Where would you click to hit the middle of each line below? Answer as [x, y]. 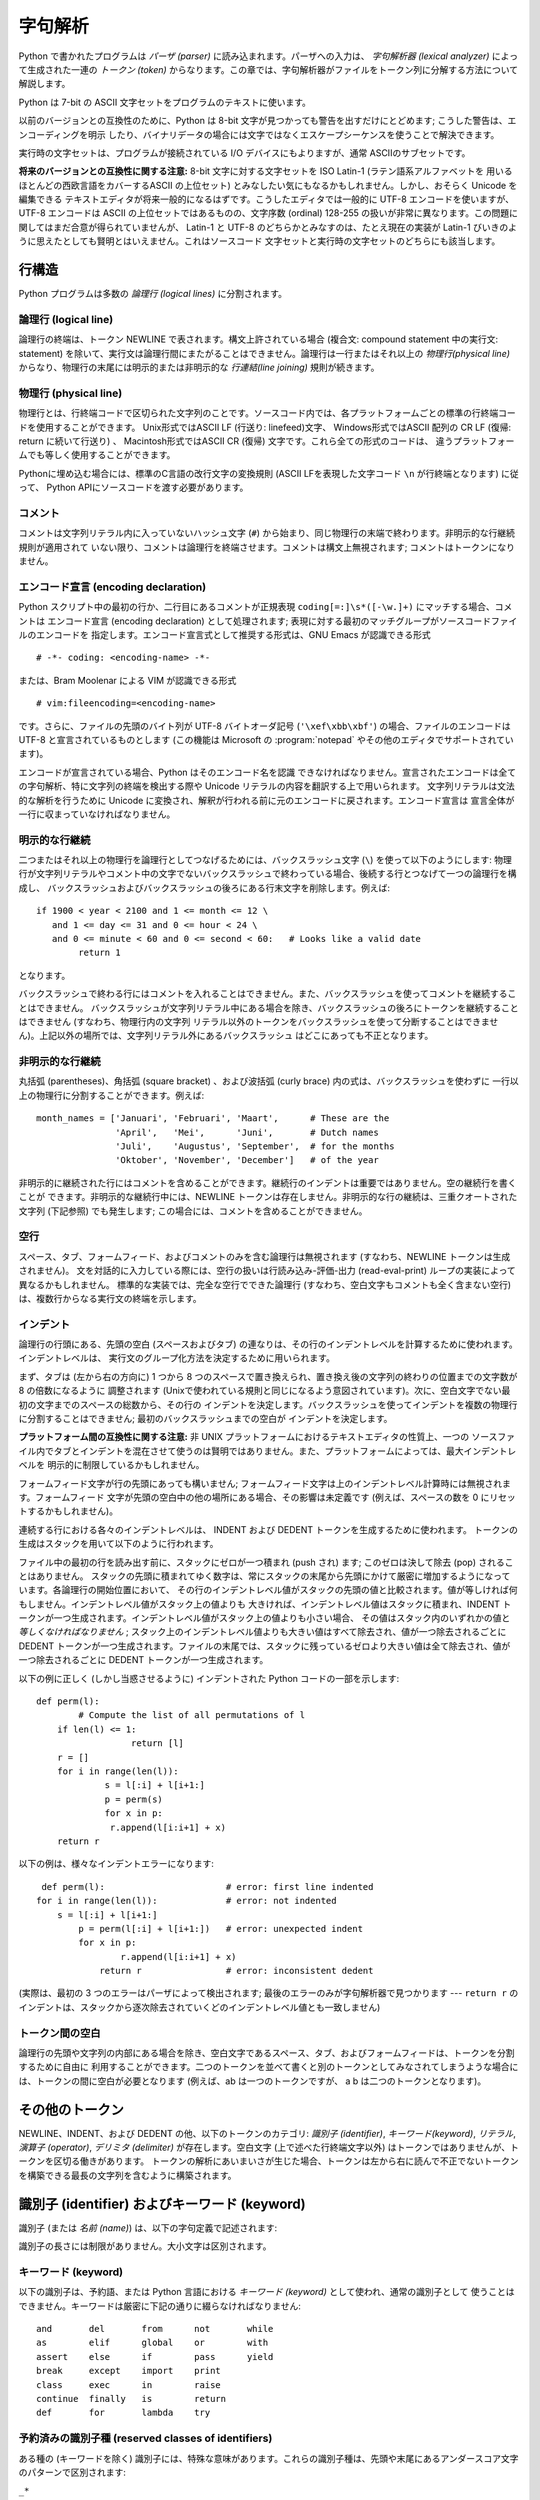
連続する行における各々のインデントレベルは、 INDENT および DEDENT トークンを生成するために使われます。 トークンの [268, 1529]
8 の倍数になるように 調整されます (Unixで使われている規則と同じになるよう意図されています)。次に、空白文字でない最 [264, 1391]
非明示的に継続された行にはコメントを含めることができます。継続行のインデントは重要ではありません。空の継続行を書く [267, 1182]
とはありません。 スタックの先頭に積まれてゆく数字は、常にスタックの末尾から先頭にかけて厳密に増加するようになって [264, 1576]
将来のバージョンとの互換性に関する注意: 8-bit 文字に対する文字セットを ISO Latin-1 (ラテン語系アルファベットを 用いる [266, 171]
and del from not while [155, 2329]
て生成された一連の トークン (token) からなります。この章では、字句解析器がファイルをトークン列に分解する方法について [268, 69]
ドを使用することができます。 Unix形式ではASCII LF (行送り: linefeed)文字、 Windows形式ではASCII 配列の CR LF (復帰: [265, 427]
